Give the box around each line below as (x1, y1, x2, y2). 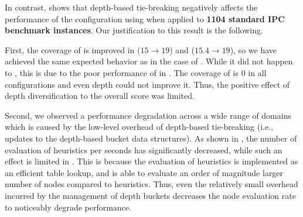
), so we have (230, 43, 277, 56)
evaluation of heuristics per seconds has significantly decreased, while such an (5, 143, 282, 156)
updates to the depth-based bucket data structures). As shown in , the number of (5, 132, 297, 144)
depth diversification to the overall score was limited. (5, 89, 195, 102)
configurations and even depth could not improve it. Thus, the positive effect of (5, 78, 290, 90)
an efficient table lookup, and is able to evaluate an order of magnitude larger (5, 166, 284, 178)
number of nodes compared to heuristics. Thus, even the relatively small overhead (5, 178, 298, 190)
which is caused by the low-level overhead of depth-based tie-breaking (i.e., (5, 120, 274, 133)
